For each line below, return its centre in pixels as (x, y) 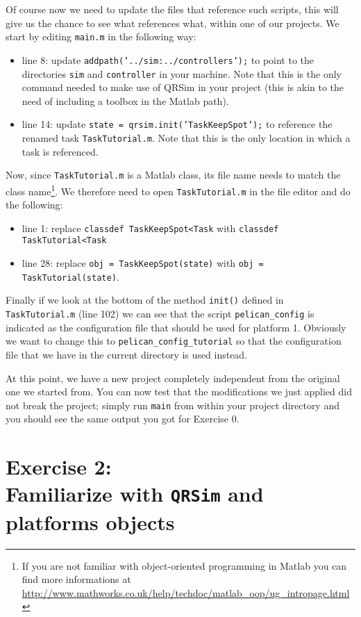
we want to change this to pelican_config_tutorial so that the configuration (174, 341)
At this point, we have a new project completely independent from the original (173, 378)
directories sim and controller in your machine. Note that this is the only (182, 73)
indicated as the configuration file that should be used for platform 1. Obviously (176, 327)
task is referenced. (60, 151)
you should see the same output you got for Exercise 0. (123, 419)
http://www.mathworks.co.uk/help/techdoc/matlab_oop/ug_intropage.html (186, 592)
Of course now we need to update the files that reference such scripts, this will (172, 9)
